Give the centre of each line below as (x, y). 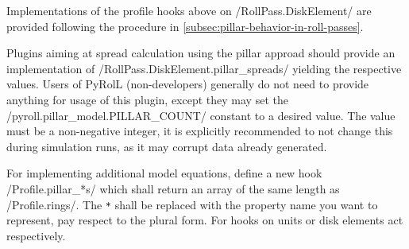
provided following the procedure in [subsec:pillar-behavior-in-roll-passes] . (185, 26)
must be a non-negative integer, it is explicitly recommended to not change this (200, 131)
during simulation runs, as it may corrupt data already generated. (167, 146)
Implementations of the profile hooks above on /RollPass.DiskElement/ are (189, 10)
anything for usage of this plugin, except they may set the (147, 99)
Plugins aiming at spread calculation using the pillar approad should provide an (201, 53)
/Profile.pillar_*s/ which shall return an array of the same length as (173, 188)
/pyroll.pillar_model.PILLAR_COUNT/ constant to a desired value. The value (201, 115)
